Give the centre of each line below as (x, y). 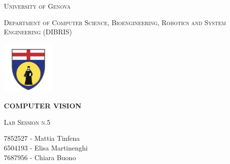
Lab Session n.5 (27, 122)
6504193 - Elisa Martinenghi (46, 147)
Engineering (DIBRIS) (38, 32)
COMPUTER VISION (43, 106)
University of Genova (37, 6)
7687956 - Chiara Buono (40, 157)
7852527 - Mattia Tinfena (42, 138)
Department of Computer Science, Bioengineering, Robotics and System (115, 22)
